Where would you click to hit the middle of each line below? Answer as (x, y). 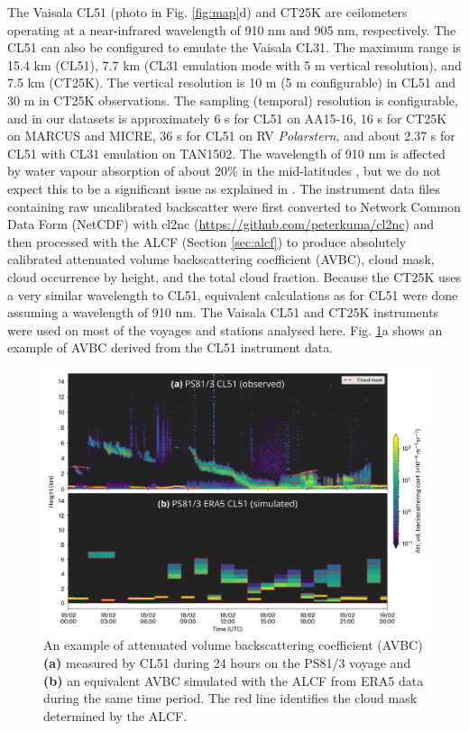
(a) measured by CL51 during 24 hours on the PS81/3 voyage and (227, 662)
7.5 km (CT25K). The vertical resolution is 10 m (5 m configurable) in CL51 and (232, 82)
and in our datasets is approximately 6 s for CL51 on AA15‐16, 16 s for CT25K (227, 118)
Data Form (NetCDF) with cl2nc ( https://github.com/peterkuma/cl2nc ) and (221, 224)
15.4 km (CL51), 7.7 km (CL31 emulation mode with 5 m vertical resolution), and (234, 64)
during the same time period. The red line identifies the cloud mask (230, 698)
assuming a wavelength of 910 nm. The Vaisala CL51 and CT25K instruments (223, 312)
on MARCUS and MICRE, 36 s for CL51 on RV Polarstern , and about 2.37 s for (231, 136)
